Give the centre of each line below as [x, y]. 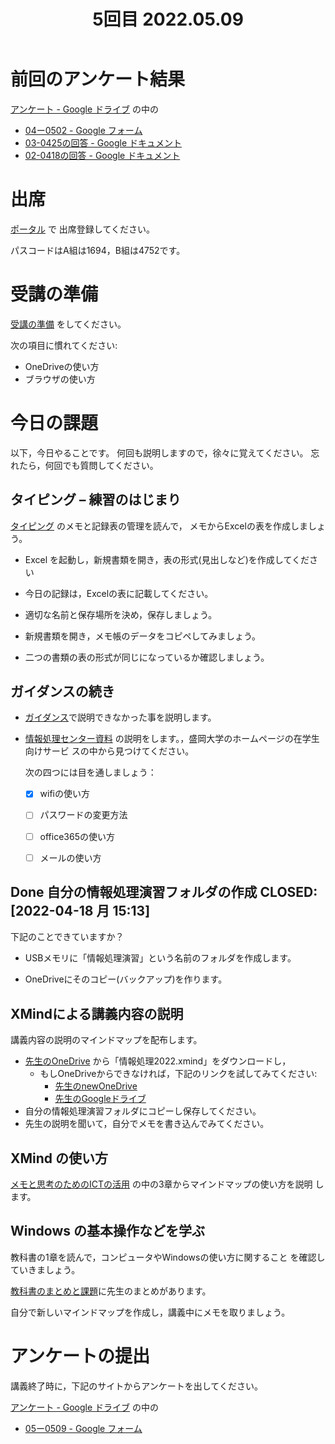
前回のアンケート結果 [97, 79]
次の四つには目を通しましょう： [90, 772]
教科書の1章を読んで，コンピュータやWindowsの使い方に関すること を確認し [168, 1257]
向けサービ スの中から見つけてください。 [109, 751]
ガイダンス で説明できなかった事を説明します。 [120, 717]
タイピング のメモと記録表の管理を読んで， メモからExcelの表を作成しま [159, 526]
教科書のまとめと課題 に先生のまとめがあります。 [111, 1291]
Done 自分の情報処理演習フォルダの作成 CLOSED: [164, 892]
